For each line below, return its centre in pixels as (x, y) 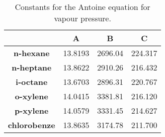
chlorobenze (32, 125)
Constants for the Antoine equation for (83, 7)
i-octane (32, 82)
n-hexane (32, 53)
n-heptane (32, 67)
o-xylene (32, 96)
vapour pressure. (82, 18)
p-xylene (32, 110)
